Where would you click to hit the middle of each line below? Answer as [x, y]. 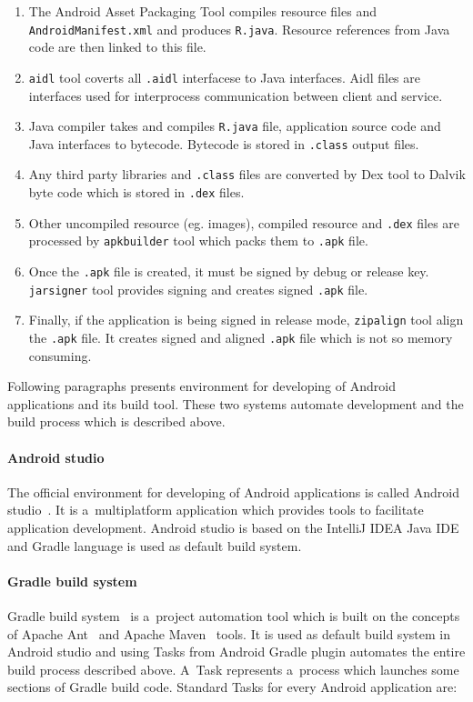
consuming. [60, 355]
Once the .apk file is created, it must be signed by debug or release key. [229, 271]
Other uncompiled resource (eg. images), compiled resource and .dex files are [244, 222]
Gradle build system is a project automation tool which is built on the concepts [234, 616]
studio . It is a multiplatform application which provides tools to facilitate [216, 510]
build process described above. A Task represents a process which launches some [233, 669]
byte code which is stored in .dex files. [136, 192]
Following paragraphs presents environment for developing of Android [201, 386]
